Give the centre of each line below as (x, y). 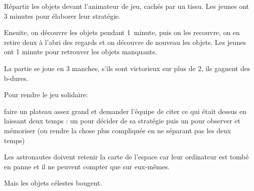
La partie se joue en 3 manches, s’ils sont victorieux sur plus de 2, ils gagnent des (127, 68)
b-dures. (16, 78)
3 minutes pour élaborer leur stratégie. (62, 16)
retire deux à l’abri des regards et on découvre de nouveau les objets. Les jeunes (125, 42)
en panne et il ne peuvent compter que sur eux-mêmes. (87, 166)
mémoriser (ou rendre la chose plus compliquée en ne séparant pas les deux (118, 130)
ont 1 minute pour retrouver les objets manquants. (81, 52)
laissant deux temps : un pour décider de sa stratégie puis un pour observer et (122, 121)
